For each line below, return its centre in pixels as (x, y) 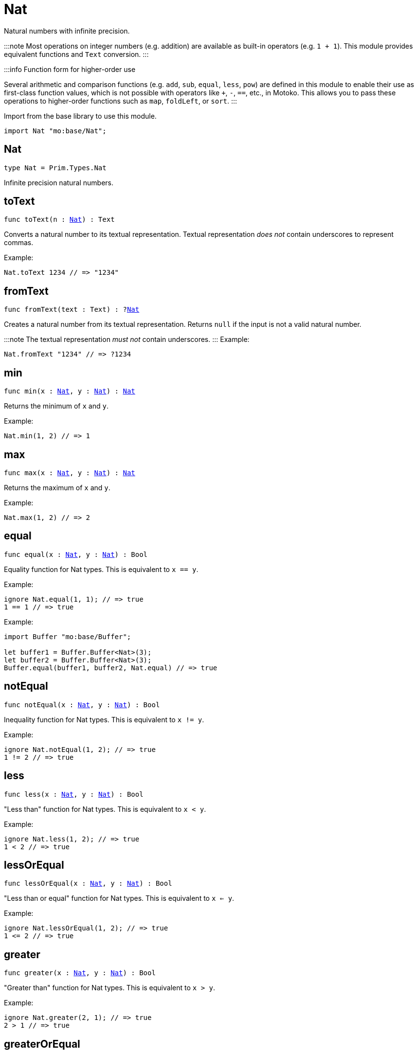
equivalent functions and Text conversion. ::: (76, 54)
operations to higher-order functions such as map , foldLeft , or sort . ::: (121, 101)
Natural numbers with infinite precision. (67, 31)
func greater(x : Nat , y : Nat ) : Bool (80, 973)
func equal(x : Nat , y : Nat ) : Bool (76, 554)
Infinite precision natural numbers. (59, 182)
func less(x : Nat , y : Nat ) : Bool (74, 794)
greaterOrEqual (42, 1044)
